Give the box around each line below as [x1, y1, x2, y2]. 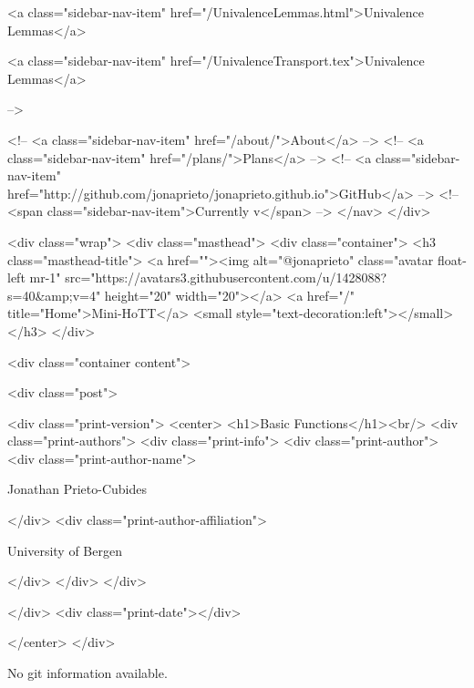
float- [437, 250, 467, 269]
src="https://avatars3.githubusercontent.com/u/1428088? [65, 268, 387, 287]
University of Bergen [7, 540, 122, 560]
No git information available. [7, 663, 168, 683]
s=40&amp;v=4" [7, 285, 101, 304]
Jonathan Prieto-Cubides [7, 479, 147, 498]
